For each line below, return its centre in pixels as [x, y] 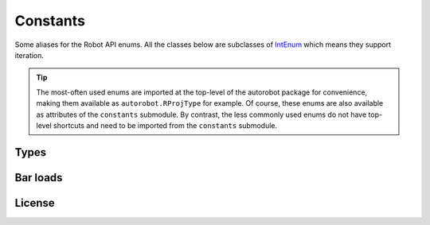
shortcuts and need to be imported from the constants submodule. [165, 125]
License [35, 203]
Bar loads [39, 178]
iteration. [29, 55]
